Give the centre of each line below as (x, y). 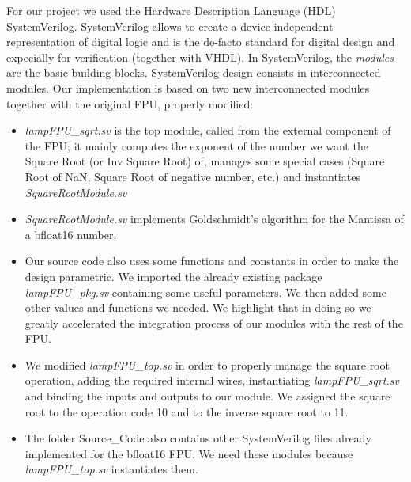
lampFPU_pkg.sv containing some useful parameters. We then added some (205, 292)
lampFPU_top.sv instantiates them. (111, 469)
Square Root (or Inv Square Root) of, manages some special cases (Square (205, 161)
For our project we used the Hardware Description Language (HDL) (171, 10)
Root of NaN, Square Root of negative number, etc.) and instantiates (192, 176)
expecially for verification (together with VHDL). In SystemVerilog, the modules (200, 57)
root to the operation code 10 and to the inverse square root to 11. (187, 411)
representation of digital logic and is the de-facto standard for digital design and (201, 42)
